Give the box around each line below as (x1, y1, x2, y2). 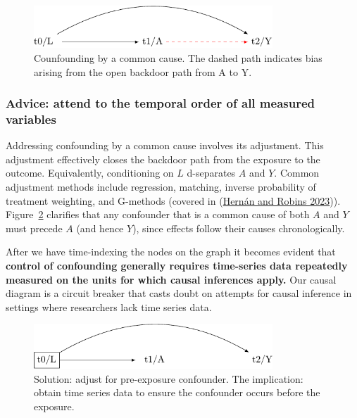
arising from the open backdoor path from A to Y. (34, 64, 252, 79)
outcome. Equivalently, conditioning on (6, 165, 174, 180)
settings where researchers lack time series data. (6, 299, 212, 314)
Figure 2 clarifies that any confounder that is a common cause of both (6, 207, 310, 222)
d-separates (187, 165, 236, 180)
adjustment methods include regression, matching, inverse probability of (6, 179, 316, 194)
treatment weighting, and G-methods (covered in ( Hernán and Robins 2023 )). (6, 193, 341, 208)
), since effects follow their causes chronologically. (132, 220, 345, 235)
